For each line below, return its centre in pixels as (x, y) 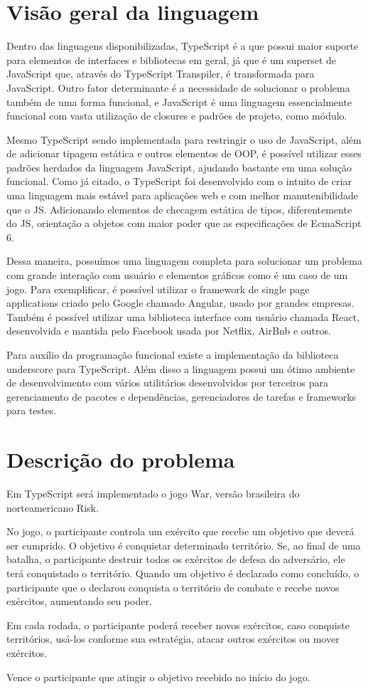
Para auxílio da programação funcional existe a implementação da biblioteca (173, 354)
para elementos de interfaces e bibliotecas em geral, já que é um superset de (172, 59)
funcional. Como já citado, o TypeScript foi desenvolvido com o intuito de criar (179, 181)
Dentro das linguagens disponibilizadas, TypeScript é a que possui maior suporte (183, 46)
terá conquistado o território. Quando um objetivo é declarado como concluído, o (183, 573)
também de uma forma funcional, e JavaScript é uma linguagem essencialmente (179, 101)
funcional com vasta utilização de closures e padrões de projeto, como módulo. (177, 116)
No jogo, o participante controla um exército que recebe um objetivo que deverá (180, 531)
